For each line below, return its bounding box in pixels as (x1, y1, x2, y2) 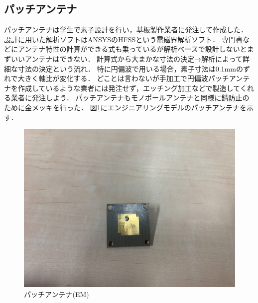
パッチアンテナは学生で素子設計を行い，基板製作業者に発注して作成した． (4, 24, 248, 35)
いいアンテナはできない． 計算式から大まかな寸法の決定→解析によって (10, 53, 243, 64)
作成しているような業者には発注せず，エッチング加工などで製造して (17, 82, 240, 93)
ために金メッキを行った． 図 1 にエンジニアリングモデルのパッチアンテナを (4, 102, 247, 112)
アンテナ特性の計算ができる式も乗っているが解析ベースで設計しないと (17, 44, 247, 54)
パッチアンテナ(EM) (24, 289, 89, 299)
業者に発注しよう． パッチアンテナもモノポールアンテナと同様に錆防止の (10, 92, 250, 103)
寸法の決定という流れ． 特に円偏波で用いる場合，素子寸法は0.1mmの (17, 63, 243, 74)
